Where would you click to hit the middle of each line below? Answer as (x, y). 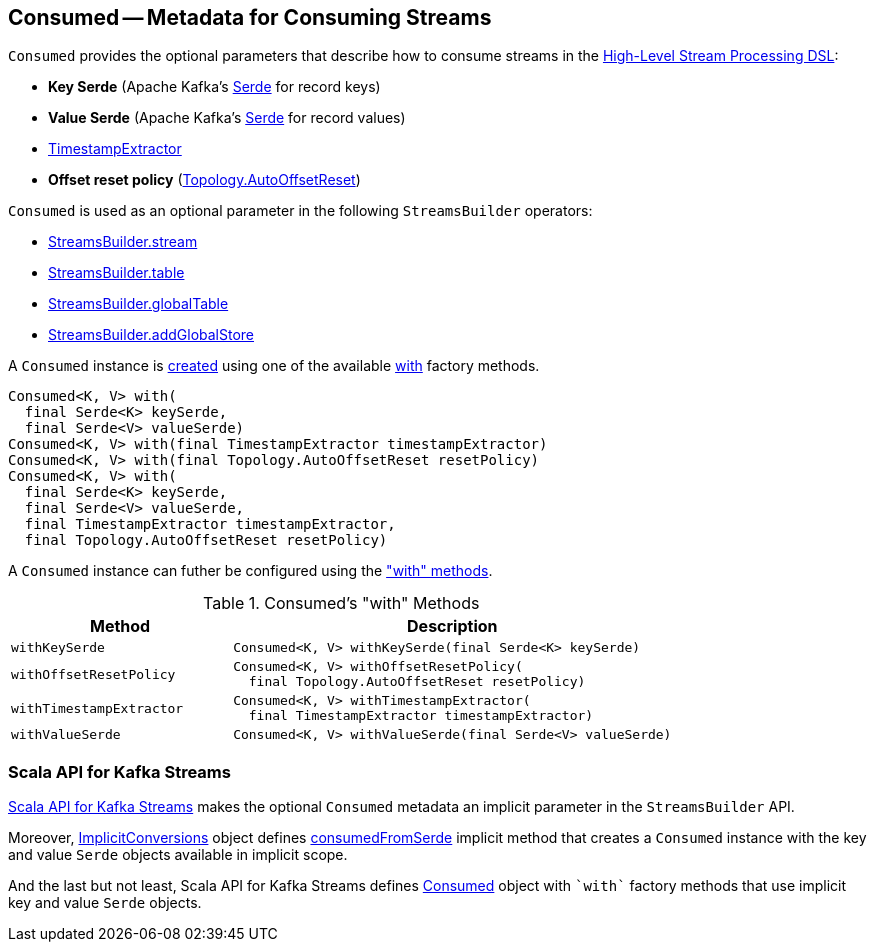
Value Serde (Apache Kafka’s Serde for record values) (227, 118)
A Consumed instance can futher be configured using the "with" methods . (250, 571)
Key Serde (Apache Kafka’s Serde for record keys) (214, 87)
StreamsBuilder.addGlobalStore (151, 335)
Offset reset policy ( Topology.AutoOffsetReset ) (204, 180)
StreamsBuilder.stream (123, 242)
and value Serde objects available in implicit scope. (178, 855)
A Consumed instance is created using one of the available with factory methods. (274, 366)
